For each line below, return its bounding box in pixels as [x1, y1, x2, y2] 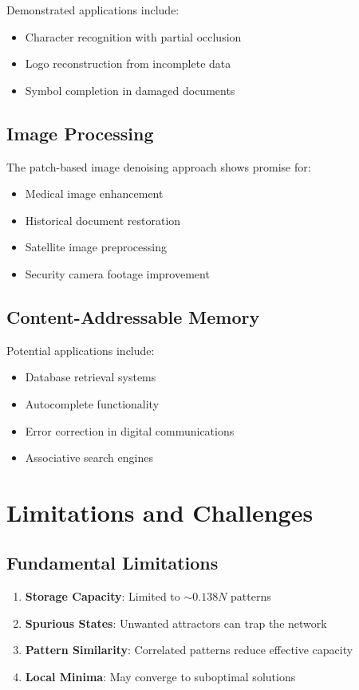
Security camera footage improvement [25, 265, 210, 282]
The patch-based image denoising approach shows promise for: [6, 158, 311, 175]
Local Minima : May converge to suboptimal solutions [25, 668, 296, 685]
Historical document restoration [25, 211, 181, 228]
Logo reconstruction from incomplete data [25, 55, 231, 72]
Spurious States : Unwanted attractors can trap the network [25, 614, 327, 631]
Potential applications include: [6, 341, 155, 358]
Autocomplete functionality [25, 395, 160, 412]
